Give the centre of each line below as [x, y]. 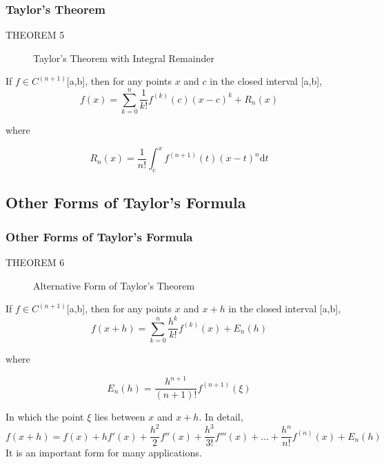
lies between [120, 417]
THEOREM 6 [35, 262]
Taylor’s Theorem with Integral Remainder [124, 58]
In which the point [45, 417]
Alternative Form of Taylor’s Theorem [114, 285]
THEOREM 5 [35, 35]
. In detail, [221, 417]
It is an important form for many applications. [104, 453]
